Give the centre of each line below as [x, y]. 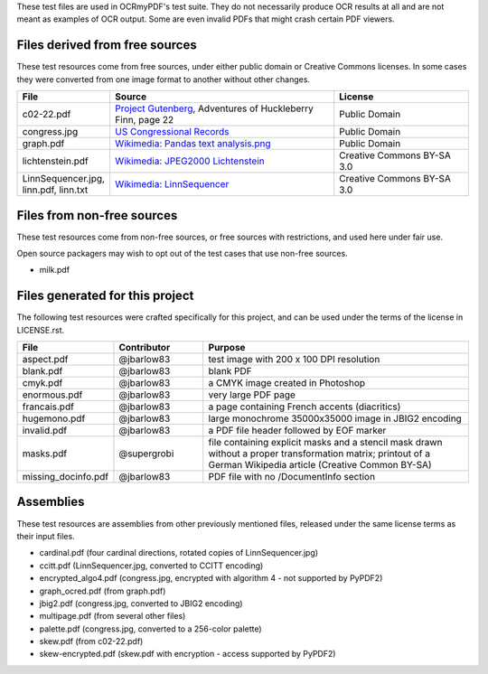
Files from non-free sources [97, 215]
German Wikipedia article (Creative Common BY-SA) [320, 465]
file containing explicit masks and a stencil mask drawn [325, 443]
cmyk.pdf [42, 383]
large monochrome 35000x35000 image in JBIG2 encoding [335, 418]
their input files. [46, 536]
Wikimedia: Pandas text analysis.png [192, 144]
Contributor [145, 348]
